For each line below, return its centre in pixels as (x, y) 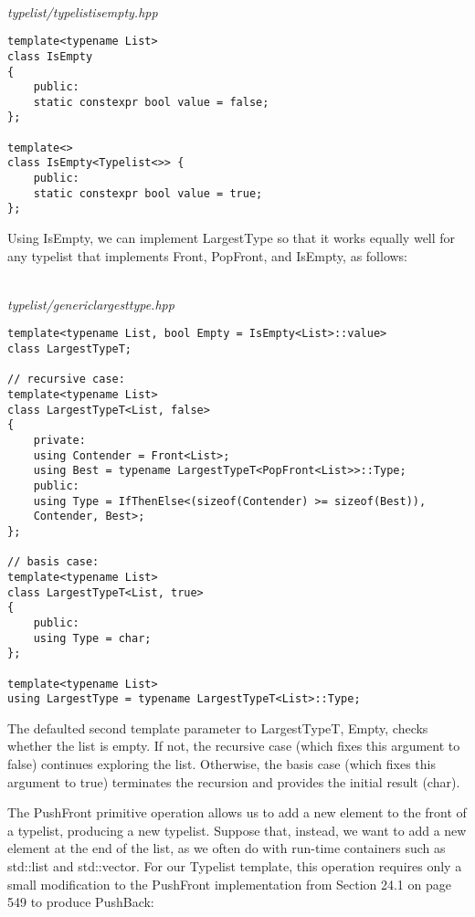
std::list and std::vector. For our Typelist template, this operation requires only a (235, 866)
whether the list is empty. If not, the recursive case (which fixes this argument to (234, 746)
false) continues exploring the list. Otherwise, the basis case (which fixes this (222, 764)
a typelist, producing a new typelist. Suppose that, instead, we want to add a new (237, 830)
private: (59, 441)
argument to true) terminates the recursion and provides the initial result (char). (234, 781)
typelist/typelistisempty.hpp (83, 11)
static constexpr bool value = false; (151, 102)
